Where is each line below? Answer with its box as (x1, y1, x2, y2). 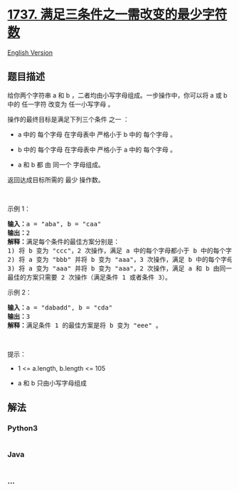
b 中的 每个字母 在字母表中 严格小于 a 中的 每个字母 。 (17, 145, 176, 154)
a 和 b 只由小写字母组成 (17, 379, 87, 387)
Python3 (7, 423, 38, 433)
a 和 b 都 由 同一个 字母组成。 (17, 160, 105, 169)
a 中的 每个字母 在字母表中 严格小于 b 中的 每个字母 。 (17, 130, 176, 139)
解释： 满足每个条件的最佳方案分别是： (7, 238, 119, 245)
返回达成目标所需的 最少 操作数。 (7, 175, 105, 184)
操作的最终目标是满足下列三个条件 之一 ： (7, 115, 129, 123)
